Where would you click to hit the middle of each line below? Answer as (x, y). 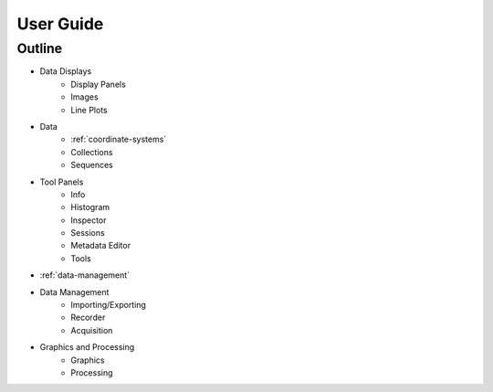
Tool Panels (62, 182)
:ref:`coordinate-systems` (119, 139)
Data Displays (66, 71)
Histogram (90, 207)
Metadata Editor (101, 246)
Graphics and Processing (87, 347)
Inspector (89, 220)
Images (85, 97)
